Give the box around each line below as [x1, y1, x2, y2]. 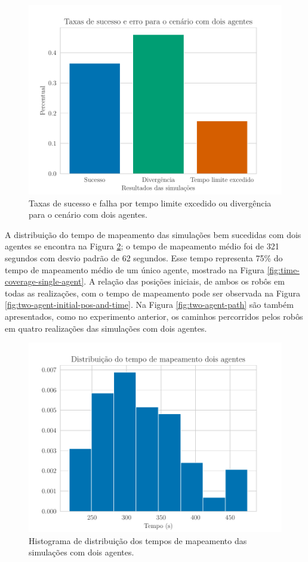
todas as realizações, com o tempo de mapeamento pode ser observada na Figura [5, 286, 300, 299]
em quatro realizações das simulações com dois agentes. [5, 322, 207, 334]
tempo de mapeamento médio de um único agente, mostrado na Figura [5, 263, 264, 276]
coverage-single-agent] [5, 275, 84, 288]
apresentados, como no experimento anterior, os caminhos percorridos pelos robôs [5, 310, 303, 322]
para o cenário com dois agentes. [29, 208, 147, 221]
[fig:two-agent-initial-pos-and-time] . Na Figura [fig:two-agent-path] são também [5, 298, 294, 311]
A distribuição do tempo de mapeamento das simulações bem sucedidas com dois [5, 228, 301, 240]
